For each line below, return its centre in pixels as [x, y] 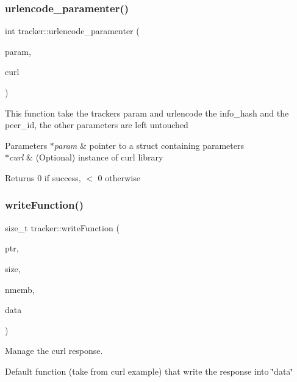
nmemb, [20, 289]
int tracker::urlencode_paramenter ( [72, 31]
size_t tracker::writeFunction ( [62, 227]
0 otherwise [119, 177]
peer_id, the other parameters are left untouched [97, 125]
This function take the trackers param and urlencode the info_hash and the [147, 113]
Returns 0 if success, [43, 177]
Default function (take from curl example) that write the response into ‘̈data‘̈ [149, 371]
